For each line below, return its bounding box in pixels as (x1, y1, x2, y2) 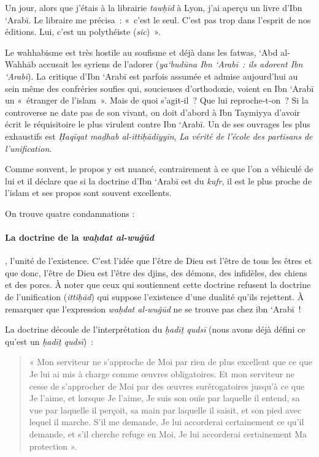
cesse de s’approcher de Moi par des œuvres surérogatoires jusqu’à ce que (29, 379, 305, 392)
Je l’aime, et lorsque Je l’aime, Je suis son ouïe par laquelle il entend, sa (29, 391, 300, 404)
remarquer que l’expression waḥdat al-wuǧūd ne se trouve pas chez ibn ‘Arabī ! (5, 302, 301, 315)
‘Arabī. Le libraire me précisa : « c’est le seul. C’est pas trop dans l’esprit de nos (5, 13, 311, 26)
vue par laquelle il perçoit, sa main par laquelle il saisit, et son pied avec (29, 403, 302, 416)
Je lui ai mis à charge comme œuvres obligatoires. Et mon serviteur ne (29, 368, 294, 380)
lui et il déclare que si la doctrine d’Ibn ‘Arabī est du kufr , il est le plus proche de (5, 174, 312, 187)
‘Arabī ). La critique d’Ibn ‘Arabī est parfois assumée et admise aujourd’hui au (5, 69, 298, 82)
